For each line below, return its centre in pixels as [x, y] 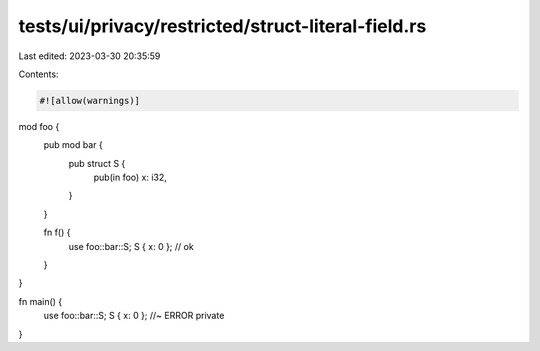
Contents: [38, 74]
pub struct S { [97, 163]
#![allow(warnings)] [89, 100]
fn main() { [40, 301]
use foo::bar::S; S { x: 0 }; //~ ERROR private [134, 316]
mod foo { [39, 126]
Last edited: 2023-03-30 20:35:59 [89, 56]
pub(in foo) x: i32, [130, 177]
